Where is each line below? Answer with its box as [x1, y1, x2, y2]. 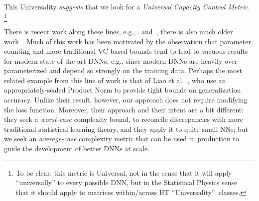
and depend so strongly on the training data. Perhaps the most [49, 65, 242, 76]
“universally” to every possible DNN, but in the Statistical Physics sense [15, 177, 238, 188]
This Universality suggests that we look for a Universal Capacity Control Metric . [4, 1, 250, 11]
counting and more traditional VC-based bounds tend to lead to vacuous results [4, 46, 248, 56]
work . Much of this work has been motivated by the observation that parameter [4, 36, 251, 46]
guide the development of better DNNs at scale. [4, 143, 150, 154]
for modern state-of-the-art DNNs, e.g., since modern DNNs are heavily [4, 55, 223, 66]
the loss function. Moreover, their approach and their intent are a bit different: [4, 104, 244, 114]
